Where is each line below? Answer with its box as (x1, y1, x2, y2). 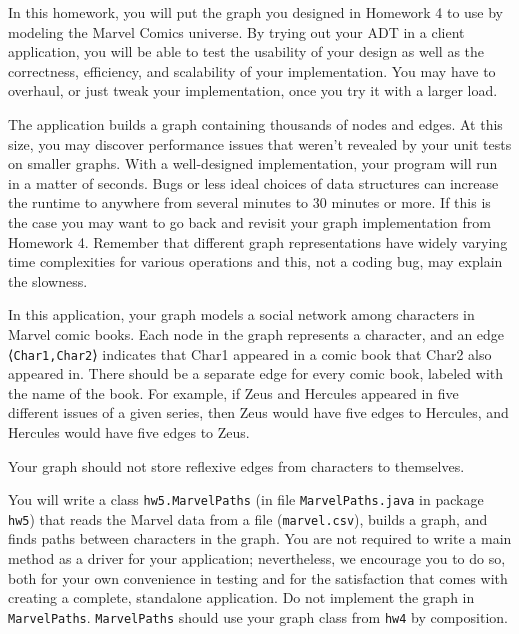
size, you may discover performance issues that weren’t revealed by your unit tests (8, 133, 512, 154)
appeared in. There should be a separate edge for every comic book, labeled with (8, 363, 504, 384)
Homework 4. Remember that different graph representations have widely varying (8, 231, 508, 252)
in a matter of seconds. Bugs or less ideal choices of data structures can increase (8, 172, 499, 193)
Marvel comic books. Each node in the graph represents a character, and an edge (8, 323, 505, 344)
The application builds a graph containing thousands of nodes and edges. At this (8, 113, 503, 134)
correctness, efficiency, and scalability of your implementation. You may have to (8, 60, 496, 81)
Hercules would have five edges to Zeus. (8, 421, 250, 442)
